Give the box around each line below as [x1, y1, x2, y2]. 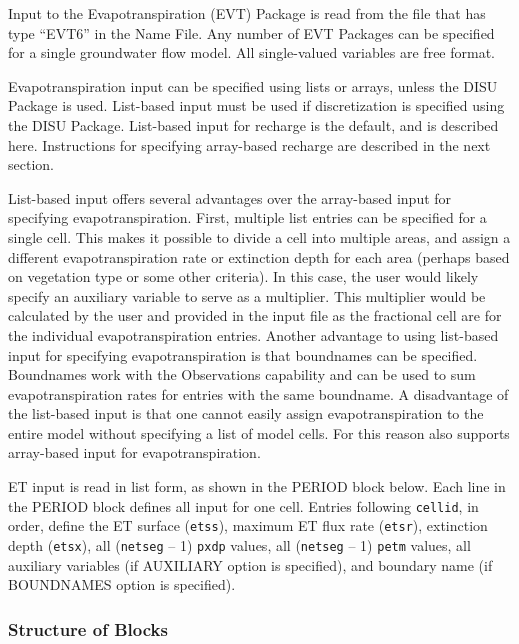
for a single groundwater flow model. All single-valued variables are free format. [8, 42, 496, 63]
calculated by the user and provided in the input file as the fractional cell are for [8, 305, 502, 326]
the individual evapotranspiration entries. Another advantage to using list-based [8, 324, 499, 345]
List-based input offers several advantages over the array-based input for [8, 187, 452, 208]
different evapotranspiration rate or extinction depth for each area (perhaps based [8, 246, 510, 267]
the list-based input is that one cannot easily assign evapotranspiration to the [8, 403, 484, 424]
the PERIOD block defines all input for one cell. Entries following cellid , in [8, 495, 479, 516]
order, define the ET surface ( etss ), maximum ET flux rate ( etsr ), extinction [8, 515, 488, 536]
